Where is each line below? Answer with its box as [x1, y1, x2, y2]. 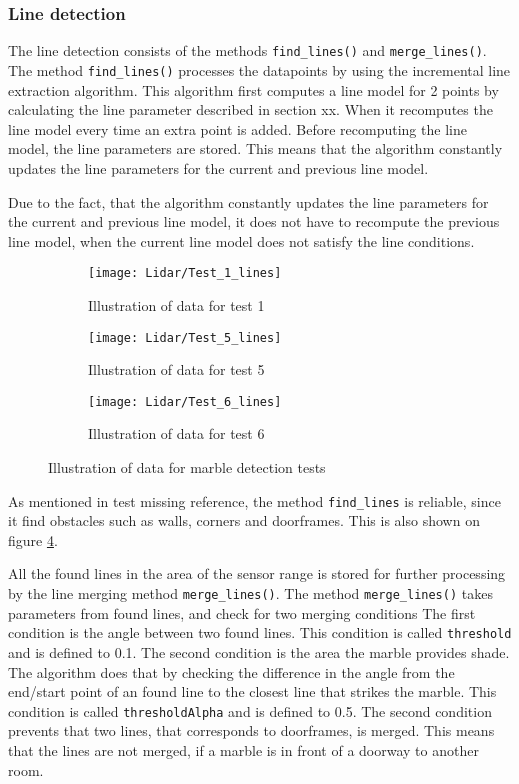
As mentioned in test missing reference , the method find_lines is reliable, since [8, 490, 501, 511]
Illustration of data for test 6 [88, 423, 265, 444]
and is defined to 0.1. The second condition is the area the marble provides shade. [8, 641, 510, 662]
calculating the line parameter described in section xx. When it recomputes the [8, 99, 493, 120]
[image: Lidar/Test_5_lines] [88, 330, 282, 345]
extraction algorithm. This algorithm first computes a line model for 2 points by [8, 79, 499, 100]
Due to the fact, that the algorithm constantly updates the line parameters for [8, 191, 489, 212]
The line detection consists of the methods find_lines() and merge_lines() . [8, 40, 487, 61]
